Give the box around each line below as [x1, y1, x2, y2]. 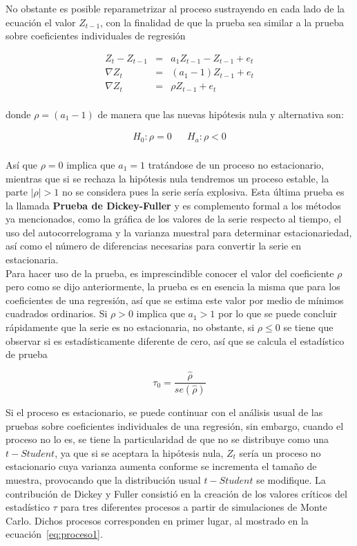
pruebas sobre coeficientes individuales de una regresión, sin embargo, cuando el [6, 418, 344, 433]
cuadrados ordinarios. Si [6, 306, 108, 321]
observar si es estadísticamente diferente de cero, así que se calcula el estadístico [6, 333, 345, 348]
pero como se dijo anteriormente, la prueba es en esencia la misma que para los [6, 279, 340, 294]
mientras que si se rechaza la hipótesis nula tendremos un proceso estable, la [6, 171, 329, 185]
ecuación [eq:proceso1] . [6, 527, 103, 541]
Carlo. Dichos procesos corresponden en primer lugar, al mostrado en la [6, 513, 309, 527]
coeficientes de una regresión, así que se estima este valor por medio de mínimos [6, 292, 344, 307]
